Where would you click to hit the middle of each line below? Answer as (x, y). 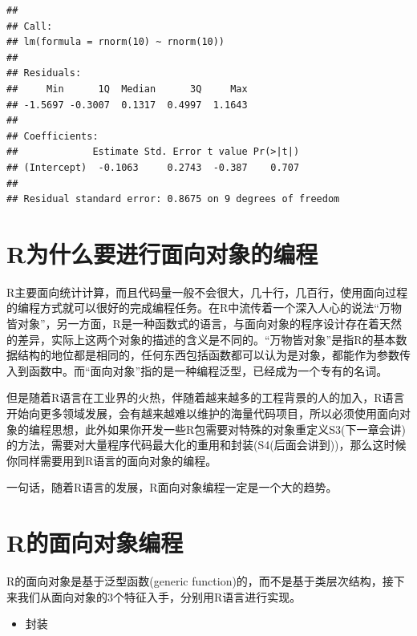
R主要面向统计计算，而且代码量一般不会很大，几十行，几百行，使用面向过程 (207, 292)
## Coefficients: (53, 136)
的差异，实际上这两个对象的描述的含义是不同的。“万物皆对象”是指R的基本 (201, 339)
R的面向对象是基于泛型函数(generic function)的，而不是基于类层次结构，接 (200, 581)
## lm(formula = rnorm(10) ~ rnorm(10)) (116, 42)
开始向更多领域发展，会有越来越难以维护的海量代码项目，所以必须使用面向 (203, 413)
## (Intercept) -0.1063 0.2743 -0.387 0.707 (153, 167)
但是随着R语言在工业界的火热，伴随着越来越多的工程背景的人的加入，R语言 (206, 397)
